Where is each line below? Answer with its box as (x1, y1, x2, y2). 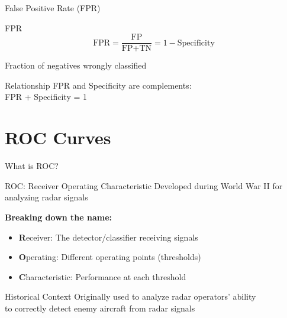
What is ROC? (5, 160, 59, 172)
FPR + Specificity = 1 (5, 90, 88, 103)
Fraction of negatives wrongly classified (5, 59, 147, 72)
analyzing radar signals (5, 191, 88, 203)
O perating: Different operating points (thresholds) (18, 251, 201, 263)
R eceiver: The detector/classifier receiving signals (18, 231, 198, 243)
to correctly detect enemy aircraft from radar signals (5, 301, 195, 314)
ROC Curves (5, 125, 111, 150)
